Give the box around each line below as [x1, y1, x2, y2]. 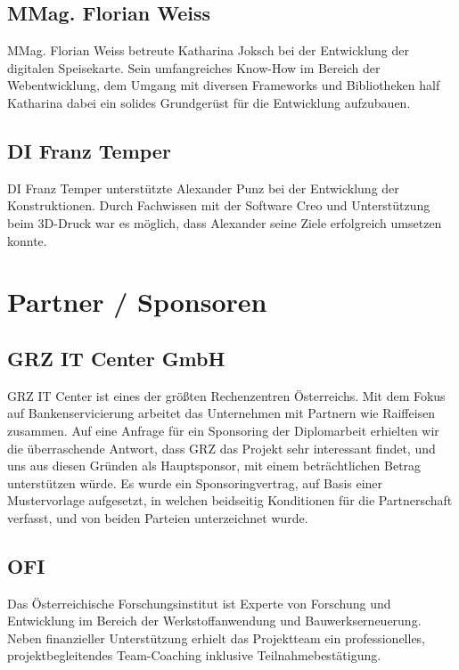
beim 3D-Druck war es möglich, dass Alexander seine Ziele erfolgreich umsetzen [7, 213, 442, 232]
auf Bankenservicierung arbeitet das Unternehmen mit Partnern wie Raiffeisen [7, 404, 436, 422]
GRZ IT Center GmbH [7, 344, 225, 372]
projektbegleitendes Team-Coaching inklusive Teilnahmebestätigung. [7, 646, 381, 665]
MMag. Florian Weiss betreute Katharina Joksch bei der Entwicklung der [7, 41, 409, 60]
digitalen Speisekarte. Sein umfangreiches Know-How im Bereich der [7, 58, 381, 77]
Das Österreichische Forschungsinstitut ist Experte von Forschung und [7, 593, 391, 612]
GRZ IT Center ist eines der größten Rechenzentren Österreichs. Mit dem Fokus [7, 386, 446, 404]
